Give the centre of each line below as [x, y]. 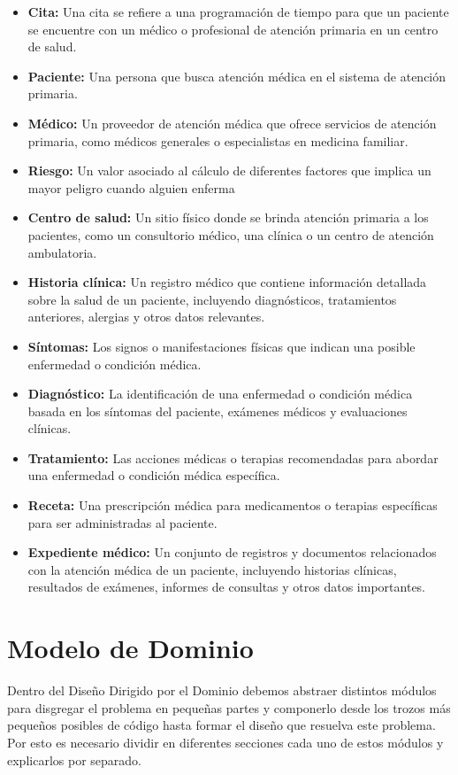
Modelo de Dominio [130, 648]
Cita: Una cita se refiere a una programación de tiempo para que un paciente [238, 12]
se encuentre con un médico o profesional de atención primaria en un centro [233, 29]
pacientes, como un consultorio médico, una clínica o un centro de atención [231, 234]
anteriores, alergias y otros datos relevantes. [146, 317]
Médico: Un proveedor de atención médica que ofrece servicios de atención [232, 123]
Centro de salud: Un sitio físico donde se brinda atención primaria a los [228, 217]
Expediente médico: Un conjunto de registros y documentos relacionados [232, 552]
